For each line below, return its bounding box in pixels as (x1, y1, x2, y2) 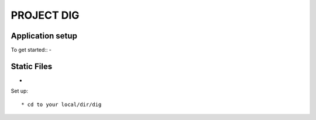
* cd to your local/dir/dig (21, 101, 102, 108)
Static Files (11, 61, 53, 71)
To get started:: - (11, 47, 52, 54)
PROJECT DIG (11, 9, 80, 22)
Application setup (11, 31, 77, 41)
